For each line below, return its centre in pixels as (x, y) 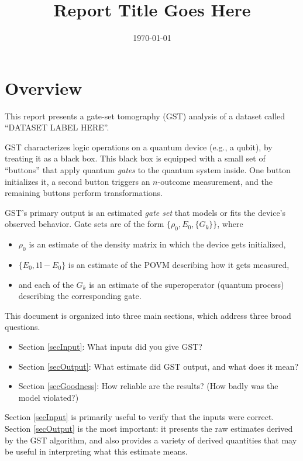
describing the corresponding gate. (80, 296)
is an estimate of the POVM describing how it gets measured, (179, 264)
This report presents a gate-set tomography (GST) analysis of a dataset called (145, 116)
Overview (44, 87)
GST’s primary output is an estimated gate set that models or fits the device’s (145, 212)
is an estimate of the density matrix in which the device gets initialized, (157, 244)
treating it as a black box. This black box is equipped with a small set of (135, 158)
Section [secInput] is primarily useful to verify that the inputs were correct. (140, 417)
